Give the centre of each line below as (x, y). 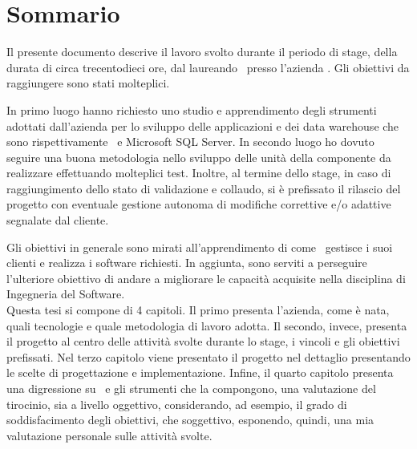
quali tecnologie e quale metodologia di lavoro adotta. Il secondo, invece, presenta (207, 325)
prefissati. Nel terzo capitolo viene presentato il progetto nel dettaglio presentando (208, 356)
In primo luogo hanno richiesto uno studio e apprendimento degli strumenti (192, 109)
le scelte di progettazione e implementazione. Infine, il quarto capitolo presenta (200, 372)
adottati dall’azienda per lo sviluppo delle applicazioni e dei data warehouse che (203, 125)
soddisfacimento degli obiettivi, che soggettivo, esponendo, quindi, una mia (190, 420)
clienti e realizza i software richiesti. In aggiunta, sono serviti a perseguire (187, 263)
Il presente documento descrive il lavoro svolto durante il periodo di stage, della (202, 52)
